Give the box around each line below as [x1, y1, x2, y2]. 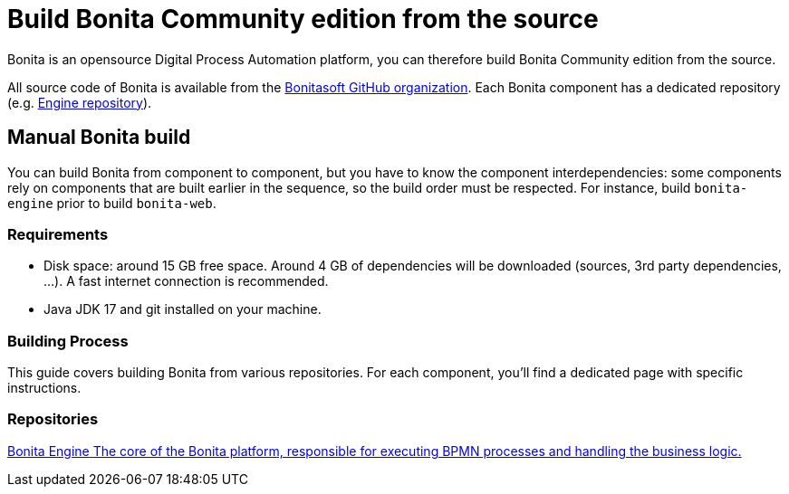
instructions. [7, 380, 82, 396]
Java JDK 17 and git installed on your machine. [43, 301, 322, 318]
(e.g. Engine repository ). [7, 94, 152, 110]
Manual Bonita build [7, 126, 191, 149]
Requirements [7, 224, 109, 243]
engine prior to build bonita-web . [7, 195, 216, 211]
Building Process [7, 331, 129, 350]
